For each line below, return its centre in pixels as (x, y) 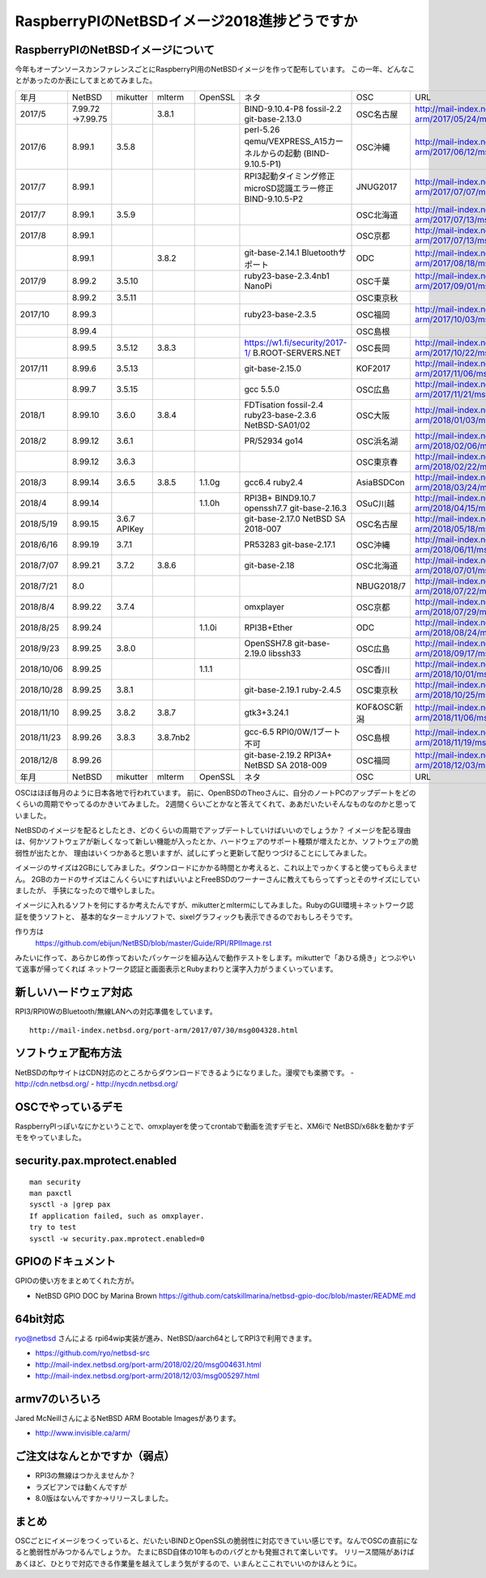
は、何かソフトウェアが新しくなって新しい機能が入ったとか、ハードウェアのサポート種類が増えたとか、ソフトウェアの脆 (217, 841)
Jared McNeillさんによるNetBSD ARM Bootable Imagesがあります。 (128, 1418)
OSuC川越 (375, 504)
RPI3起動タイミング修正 (290, 176)
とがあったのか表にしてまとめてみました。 (86, 80)
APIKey (130, 529)
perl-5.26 (262, 130)
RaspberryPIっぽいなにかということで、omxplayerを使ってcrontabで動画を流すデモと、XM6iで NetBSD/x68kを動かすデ (215, 1126)
